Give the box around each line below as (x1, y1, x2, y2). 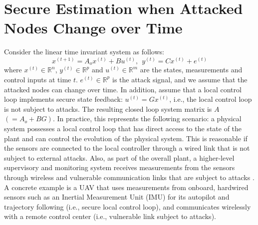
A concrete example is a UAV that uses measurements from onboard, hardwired (4, 182, 249, 192)
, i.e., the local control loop (169, 94, 252, 104)
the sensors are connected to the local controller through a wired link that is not (4, 143, 250, 153)
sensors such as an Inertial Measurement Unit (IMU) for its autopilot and (4, 192, 230, 202)
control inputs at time (4, 74, 71, 84)
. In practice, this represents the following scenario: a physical (52, 113, 242, 124)
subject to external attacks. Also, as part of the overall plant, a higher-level (4, 152, 235, 163)
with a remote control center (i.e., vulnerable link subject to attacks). (4, 211, 216, 222)
